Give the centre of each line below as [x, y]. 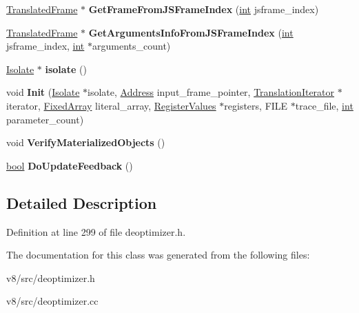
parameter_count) [45, 119]
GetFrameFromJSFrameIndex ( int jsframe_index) [204, 9]
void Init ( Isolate [43, 92]
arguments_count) [131, 46]
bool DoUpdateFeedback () [70, 165]
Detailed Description [82, 202]
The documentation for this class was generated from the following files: [158, 255]
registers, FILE [256, 105]
